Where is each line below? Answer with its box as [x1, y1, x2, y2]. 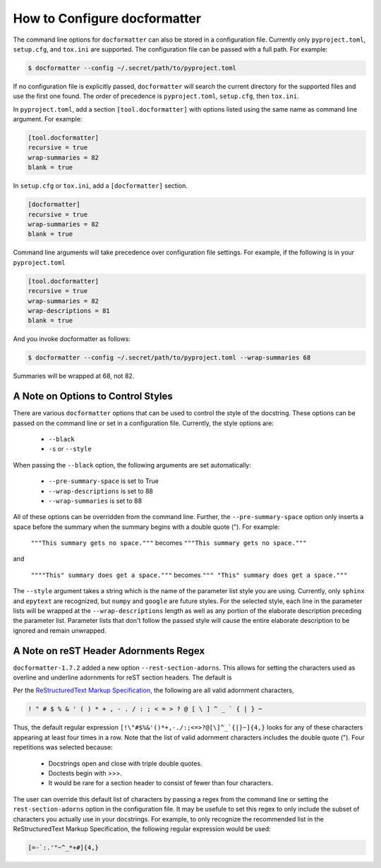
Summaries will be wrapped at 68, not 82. [13, 371, 135, 381]
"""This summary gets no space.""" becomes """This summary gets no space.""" [30, 539, 307, 547]
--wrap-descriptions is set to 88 [48, 487, 153, 495]
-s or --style [48, 445, 92, 453]
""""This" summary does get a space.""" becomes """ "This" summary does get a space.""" [30, 571, 348, 579]
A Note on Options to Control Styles [13, 391, 173, 403]
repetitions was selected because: [13, 743, 113, 751]
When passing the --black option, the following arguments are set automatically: [13, 460, 252, 469]
